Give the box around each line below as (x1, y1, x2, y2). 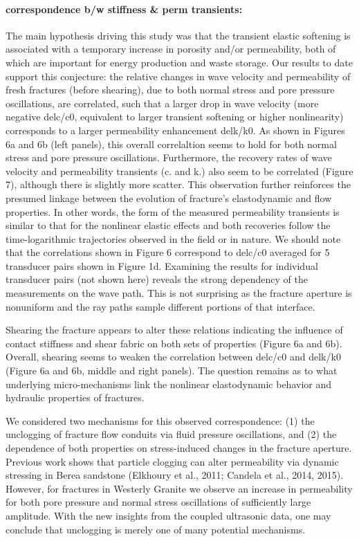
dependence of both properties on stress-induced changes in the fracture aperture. (6, 441, 352, 455)
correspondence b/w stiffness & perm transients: (6, 1, 243, 16)
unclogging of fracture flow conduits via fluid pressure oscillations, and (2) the (6, 427, 337, 441)
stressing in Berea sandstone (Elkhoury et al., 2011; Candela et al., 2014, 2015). (6, 468, 344, 482)
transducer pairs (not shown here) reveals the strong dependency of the (6, 272, 308, 286)
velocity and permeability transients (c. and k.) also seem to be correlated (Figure (6, 163, 353, 178)
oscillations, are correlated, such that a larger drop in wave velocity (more (6, 95, 319, 110)
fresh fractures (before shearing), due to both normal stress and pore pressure (6, 82, 335, 97)
